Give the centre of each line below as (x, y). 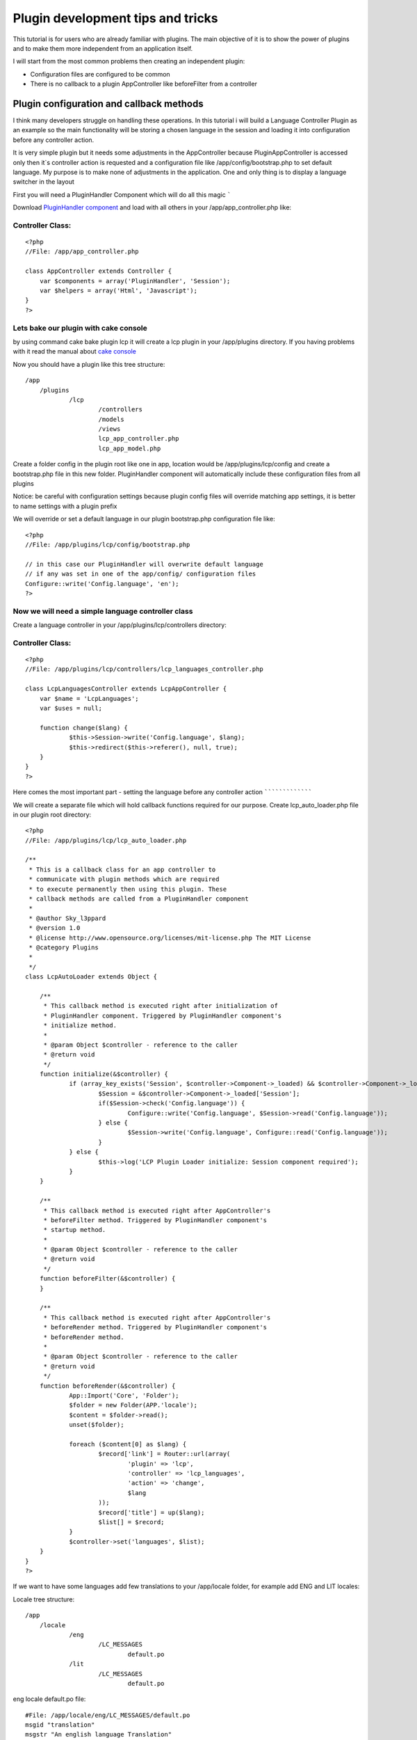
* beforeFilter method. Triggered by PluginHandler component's (155, 1220)
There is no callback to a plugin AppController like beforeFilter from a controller (144, 84)
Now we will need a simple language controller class (103, 611)
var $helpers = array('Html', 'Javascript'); (118, 291)
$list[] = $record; (131, 1522)
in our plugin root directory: (52, 814)
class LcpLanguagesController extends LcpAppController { (126, 689)
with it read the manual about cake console (75, 351)
